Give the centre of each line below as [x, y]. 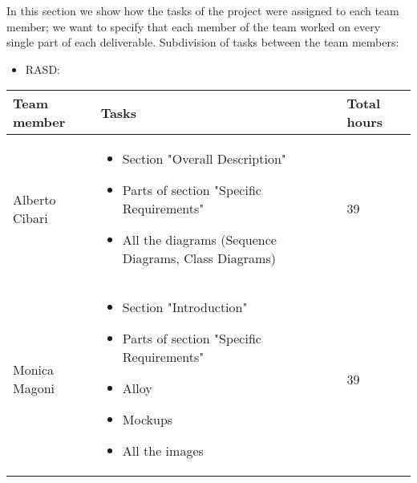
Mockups [148, 420]
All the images [163, 451]
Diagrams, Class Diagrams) [199, 258]
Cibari [30, 217]
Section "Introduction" [185, 307]
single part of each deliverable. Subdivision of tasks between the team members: [203, 42]
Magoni [34, 388]
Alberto [34, 199]
